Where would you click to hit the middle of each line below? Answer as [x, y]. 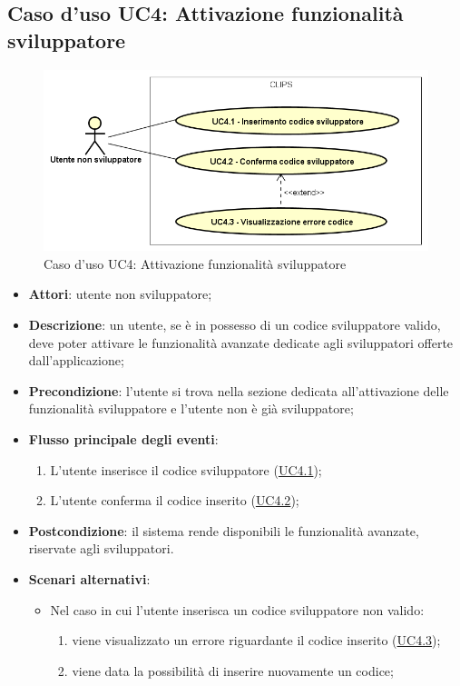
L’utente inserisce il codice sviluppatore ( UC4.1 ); [186, 469]
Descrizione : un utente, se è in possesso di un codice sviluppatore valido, [235, 324]
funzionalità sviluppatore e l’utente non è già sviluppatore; [191, 408]
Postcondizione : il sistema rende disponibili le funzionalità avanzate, [224, 530]
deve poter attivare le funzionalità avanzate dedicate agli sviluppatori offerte [241, 342]
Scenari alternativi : [89, 578]
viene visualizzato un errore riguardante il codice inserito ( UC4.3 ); [256, 640]
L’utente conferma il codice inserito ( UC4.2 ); [175, 500]
